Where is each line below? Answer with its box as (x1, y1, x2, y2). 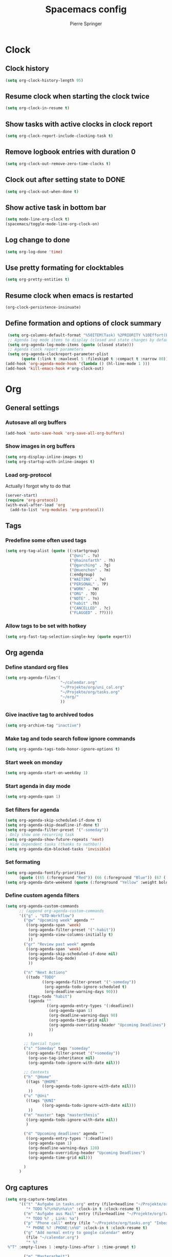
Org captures (5, 1183, 49, 1192)
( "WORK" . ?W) (69, 586, 100, 592)
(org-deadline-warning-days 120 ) (28, 1145, 100, 1150)
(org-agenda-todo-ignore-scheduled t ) (44, 984, 127, 989)
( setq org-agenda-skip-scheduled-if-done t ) (5, 818, 102, 823)
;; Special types (24, 1041, 60, 1046)
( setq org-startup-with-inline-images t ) (5, 459, 95, 464)
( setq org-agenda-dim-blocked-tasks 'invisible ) (5, 846, 111, 851)
